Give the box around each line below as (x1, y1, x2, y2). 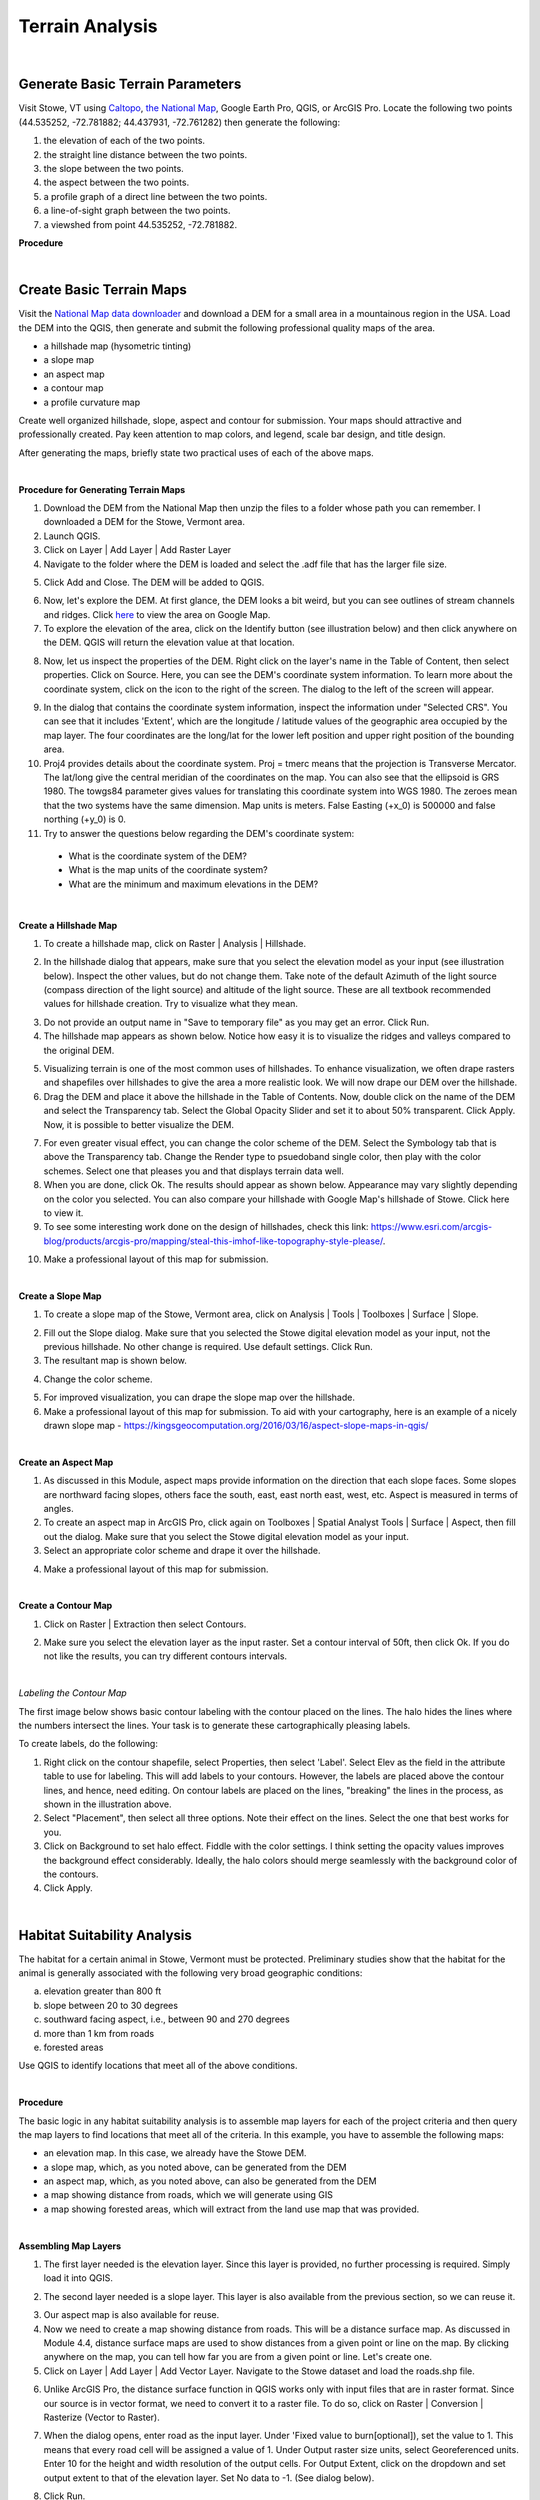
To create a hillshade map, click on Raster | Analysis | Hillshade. (43, 937, 307, 949)
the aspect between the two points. (43, 176, 190, 189)
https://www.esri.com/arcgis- (370, 1221, 493, 1233)
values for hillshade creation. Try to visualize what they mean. (43, 998, 299, 1010)
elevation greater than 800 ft (43, 1985, 162, 1997)
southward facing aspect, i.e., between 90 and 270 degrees (43, 2013, 290, 2025)
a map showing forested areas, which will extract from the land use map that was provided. (43, 2203, 420, 2215)
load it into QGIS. (43, 2272, 114, 2284)
